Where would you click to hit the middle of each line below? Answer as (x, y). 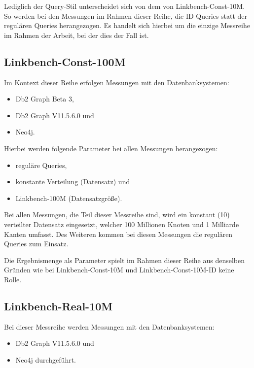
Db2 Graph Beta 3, (45, 99)
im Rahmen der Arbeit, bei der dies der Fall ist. (76, 35)
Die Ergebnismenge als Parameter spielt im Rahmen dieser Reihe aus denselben (125, 260)
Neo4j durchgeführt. (46, 359)
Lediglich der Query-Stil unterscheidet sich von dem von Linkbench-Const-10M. (125, 6)
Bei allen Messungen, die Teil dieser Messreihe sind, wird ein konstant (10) (117, 215)
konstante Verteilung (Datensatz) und (73, 182)
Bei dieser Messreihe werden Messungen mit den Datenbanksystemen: (109, 326)
